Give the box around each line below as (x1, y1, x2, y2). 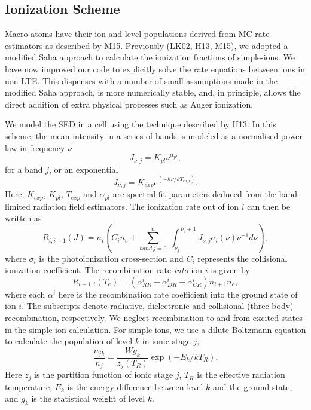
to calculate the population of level (5, 335, 133, 347)
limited (5, 200, 31, 212)
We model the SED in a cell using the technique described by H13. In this (5, 118, 276, 130)
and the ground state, (213, 380, 292, 393)
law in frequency (5, 141, 65, 154)
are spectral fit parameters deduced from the (112, 188, 277, 200)
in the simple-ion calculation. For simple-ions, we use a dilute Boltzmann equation (5, 323, 306, 335)
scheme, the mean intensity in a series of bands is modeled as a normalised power (5, 129, 303, 142)
